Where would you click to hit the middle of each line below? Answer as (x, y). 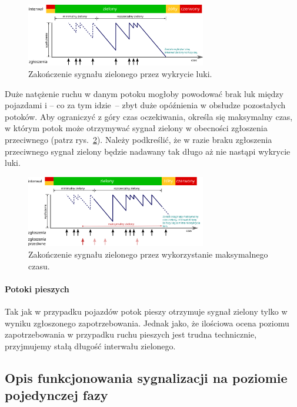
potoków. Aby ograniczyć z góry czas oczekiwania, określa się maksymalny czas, (149, 116)
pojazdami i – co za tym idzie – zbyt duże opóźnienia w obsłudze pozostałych (145, 105)
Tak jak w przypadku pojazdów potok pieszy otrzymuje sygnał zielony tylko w (146, 311)
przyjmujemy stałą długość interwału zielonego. (90, 346)
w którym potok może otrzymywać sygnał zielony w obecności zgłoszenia (136, 128)
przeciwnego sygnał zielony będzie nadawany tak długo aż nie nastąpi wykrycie (148, 151)
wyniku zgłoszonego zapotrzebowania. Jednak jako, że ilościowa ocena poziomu (147, 323)
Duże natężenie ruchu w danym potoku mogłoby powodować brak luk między (144, 93)
